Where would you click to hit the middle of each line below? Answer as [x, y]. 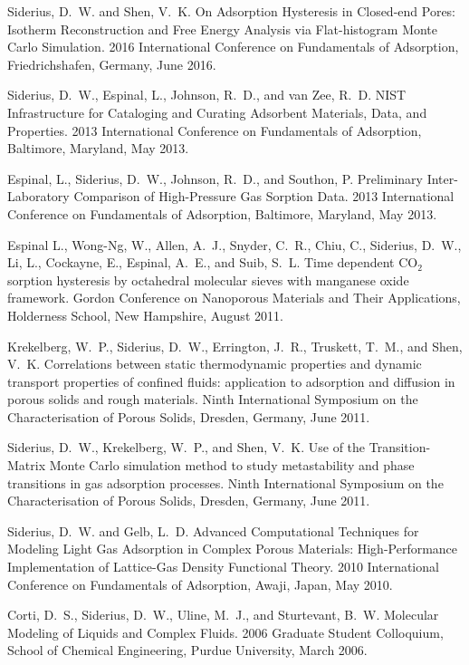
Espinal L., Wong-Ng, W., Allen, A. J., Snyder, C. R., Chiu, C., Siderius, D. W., [234, 244]
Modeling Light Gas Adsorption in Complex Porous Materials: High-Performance [233, 549]
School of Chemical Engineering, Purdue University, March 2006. [187, 650]
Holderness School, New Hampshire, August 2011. [145, 315]
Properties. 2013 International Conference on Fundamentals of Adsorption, [215, 130]
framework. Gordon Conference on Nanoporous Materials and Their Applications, [234, 298]
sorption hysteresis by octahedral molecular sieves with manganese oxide [208, 279]
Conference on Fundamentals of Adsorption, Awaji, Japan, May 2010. [200, 584]
